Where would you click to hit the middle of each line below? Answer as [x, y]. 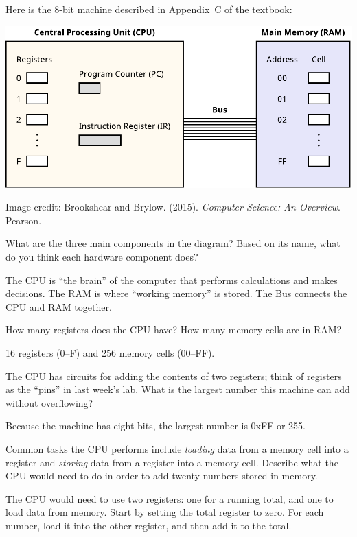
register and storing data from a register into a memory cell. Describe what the [172, 462]
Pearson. [24, 220]
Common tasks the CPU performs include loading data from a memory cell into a [177, 448]
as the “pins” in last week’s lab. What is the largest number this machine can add [178, 389]
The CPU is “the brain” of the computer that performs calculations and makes [172, 279]
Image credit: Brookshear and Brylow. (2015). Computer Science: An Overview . [173, 207]
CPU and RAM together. [59, 306]
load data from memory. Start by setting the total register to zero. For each [165, 512]
